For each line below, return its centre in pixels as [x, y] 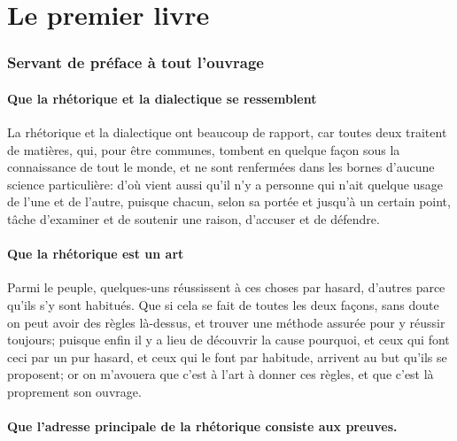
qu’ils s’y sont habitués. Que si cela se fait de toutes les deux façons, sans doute [223, 304]
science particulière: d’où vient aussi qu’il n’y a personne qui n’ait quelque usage [225, 184]
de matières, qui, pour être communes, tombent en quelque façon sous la [204, 149]
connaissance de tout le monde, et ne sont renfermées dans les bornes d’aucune [221, 167]
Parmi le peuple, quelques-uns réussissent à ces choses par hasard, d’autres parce [226, 287]
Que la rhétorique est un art [96, 254]
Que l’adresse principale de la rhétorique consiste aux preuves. [202, 426]
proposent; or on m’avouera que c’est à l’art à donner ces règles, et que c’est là [221, 374]
